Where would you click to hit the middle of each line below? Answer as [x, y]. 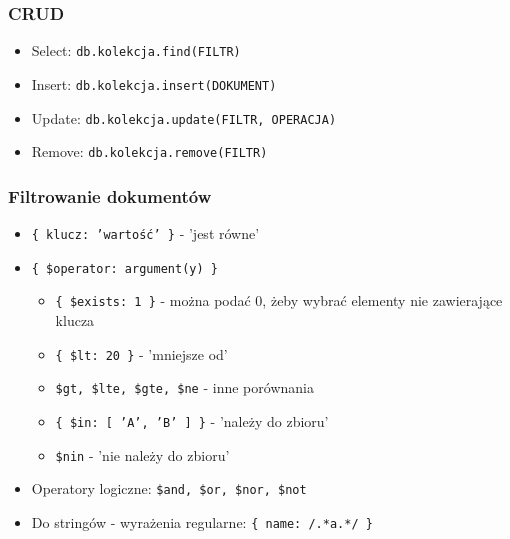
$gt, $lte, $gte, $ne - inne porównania [184, 387]
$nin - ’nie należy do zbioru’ [142, 454]
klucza [75, 320]
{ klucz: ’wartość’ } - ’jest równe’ [145, 233]
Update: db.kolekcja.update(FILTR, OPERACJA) [184, 117]
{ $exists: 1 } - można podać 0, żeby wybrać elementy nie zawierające [279, 300]
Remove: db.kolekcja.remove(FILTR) [149, 151]
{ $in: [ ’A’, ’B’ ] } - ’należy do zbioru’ [192, 420]
